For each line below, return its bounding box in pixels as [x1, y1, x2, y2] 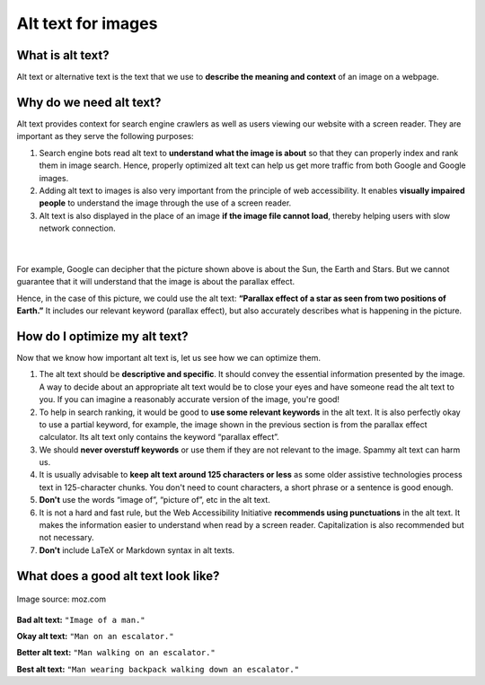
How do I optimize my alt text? [16, 329, 189, 344]
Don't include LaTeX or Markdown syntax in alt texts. [39, 544, 235, 556]
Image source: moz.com [16, 593, 107, 605]
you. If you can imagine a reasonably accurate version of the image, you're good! [39, 394, 340, 405]
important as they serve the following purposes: [16, 131, 194, 142]
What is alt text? [16, 48, 110, 63]
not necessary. [39, 532, 94, 543]
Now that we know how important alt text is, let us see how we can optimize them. [16, 352, 321, 363]
